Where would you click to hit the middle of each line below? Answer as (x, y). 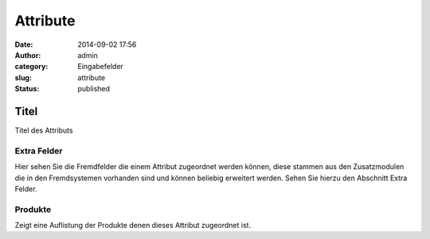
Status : (27, 89)
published (94, 89)
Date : (24, 44)
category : (31, 67)
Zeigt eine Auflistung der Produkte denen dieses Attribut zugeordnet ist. (133, 226)
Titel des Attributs (44, 130)
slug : (23, 77)
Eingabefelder (100, 67)
